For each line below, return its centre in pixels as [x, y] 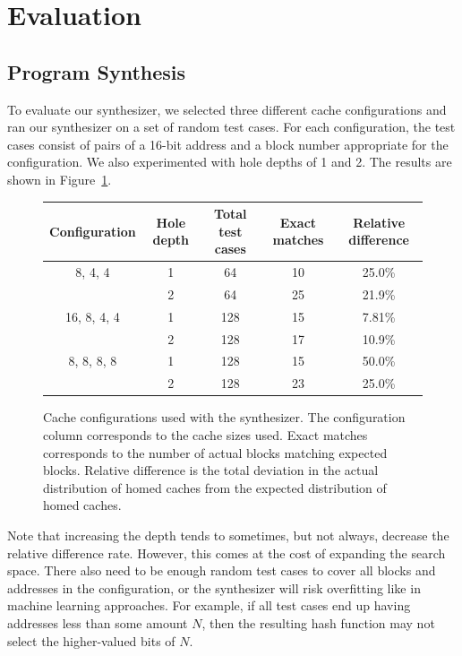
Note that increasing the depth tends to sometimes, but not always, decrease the [228, 535]
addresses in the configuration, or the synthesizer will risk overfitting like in [214, 587]
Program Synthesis [97, 71]
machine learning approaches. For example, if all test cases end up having [209, 605]
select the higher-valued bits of [91, 640]
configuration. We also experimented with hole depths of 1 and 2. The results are [230, 162]
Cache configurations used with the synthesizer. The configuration [224, 417]
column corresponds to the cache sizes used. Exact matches [205, 434]
